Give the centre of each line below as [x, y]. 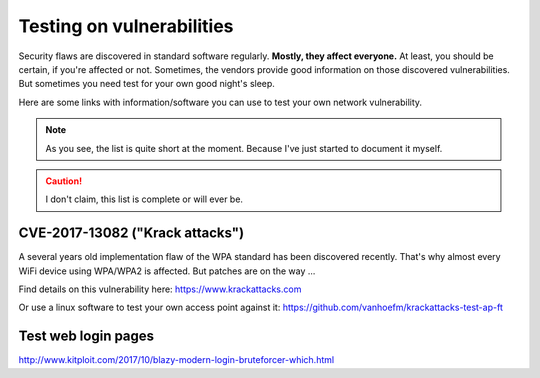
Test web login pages [86, 336]
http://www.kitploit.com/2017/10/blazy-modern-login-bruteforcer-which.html [176, 360]
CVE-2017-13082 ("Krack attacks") [131, 233]
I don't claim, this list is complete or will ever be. [144, 199]
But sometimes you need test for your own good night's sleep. [146, 84]
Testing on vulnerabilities [126, 26]
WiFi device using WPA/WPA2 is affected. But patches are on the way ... [167, 271]
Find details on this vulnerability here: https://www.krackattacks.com [160, 289]
